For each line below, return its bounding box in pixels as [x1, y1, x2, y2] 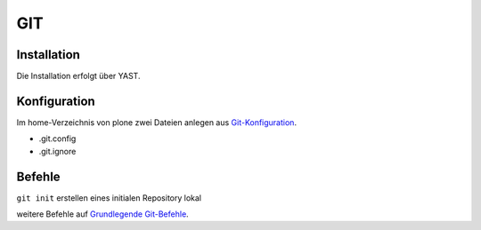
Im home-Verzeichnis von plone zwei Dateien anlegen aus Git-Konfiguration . [16, 116, 298, 128]
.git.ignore [38, 146, 77, 156]
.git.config [38, 133, 77, 144]
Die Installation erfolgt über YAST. [16, 71, 141, 82]
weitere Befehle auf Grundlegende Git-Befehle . [16, 209, 189, 219]
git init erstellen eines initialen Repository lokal [16, 192, 202, 203]
